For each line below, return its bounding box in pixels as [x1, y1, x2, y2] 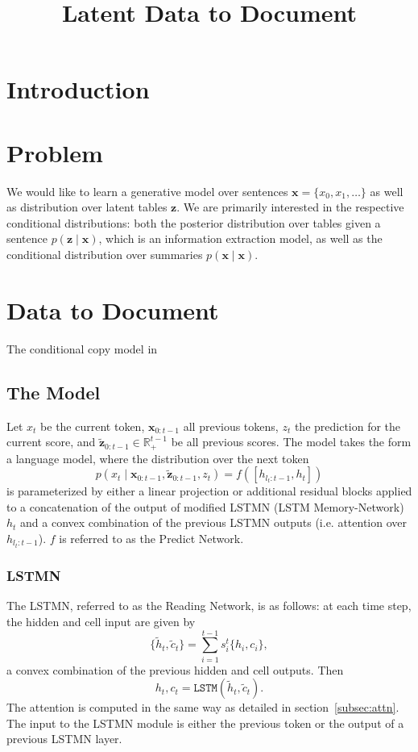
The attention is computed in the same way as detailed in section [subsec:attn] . [6, 699, 399, 716]
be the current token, [40, 417, 145, 434]
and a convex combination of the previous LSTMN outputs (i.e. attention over [20, 514, 408, 531]
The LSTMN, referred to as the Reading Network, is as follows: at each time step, [6, 597, 412, 614]
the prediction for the [294, 417, 401, 434]
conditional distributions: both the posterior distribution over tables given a [6, 214, 381, 231]
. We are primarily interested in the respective [176, 198, 404, 215]
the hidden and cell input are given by [6, 612, 196, 629]
